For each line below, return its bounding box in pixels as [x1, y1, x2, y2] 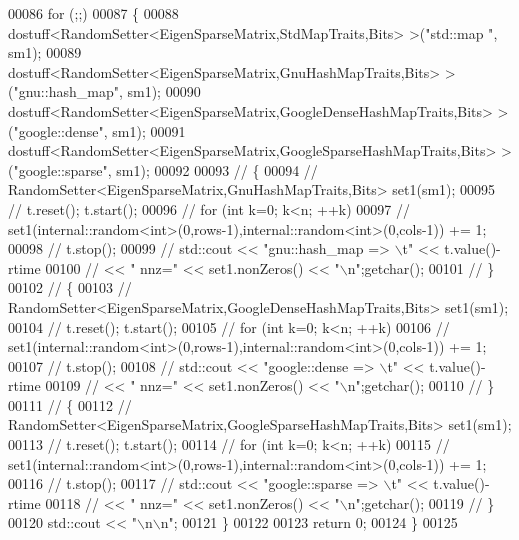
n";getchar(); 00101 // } [347, 257, 495, 278]
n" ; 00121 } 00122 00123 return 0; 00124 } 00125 [160, 512, 458, 533]
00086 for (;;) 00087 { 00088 [8, 3, 179, 23]
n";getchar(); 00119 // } [347, 492, 495, 513]
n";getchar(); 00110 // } [347, 375, 495, 396]
